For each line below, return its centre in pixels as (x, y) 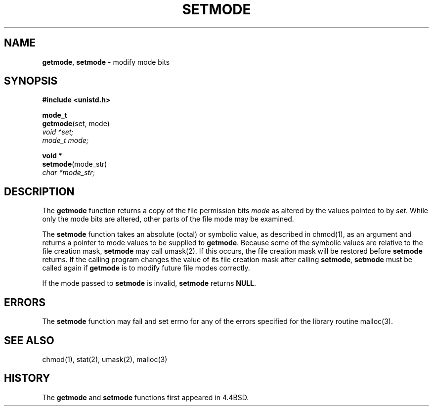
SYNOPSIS (31, 81)
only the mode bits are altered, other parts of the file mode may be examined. (168, 219)
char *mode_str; (68, 173)
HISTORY (27, 378)
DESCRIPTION (39, 191)
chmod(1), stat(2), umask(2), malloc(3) (105, 359)
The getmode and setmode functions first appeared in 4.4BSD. (146, 397)
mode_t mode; (65, 140)
